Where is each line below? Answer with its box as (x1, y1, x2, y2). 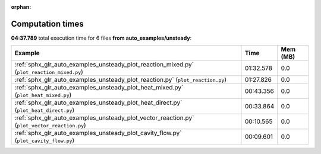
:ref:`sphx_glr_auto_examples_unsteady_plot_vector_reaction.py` (14, 114, 194, 122)
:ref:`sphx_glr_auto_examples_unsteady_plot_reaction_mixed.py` (14, 60, 194, 69)
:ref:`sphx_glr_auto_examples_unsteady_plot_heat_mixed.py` (14, 84, 184, 92)
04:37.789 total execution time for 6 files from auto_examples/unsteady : (11, 34, 192, 41)
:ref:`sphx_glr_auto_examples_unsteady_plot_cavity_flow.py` (14, 129, 182, 137)
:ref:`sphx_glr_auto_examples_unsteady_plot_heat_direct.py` (14, 98, 182, 107)
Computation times (11, 18, 84, 29)
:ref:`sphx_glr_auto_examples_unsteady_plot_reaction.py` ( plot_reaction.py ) (14, 76, 227, 84)
